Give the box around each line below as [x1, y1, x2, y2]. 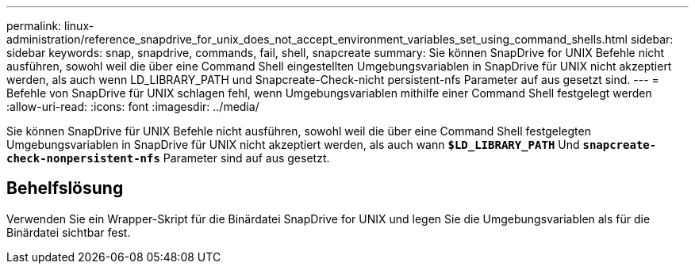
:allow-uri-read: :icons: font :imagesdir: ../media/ [6, 100, 259, 113]
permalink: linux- [6, 19, 94, 32]
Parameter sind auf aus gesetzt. [163, 151, 330, 165]
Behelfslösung [6, 178, 124, 199]
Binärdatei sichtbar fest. [6, 225, 131, 239]
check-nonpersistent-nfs [6, 152, 160, 165]
